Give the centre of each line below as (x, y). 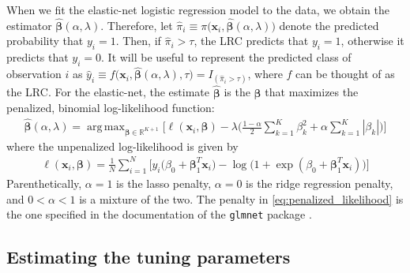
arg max (106, 127)
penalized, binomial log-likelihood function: (111, 108)
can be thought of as (345, 74)
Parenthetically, (44, 183)
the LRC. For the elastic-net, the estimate (108, 92)
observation (34, 74)
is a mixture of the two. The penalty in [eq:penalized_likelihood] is (241, 198)
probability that (45, 41)
